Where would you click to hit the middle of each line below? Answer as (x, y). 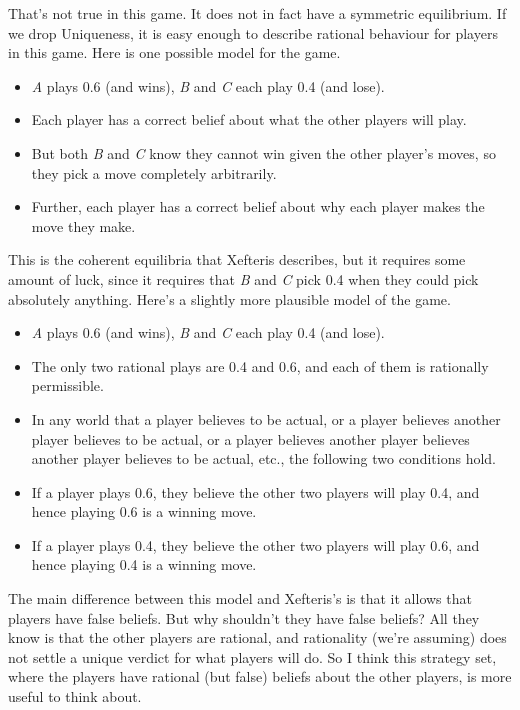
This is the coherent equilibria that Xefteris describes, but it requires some (237, 259)
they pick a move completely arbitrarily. (154, 172)
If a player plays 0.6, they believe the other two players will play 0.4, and (255, 491)
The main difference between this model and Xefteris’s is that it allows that (240, 598)
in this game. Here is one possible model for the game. (174, 52)
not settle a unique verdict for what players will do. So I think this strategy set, (252, 656)
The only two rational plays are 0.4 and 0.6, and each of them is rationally (260, 365)
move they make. (83, 225)
